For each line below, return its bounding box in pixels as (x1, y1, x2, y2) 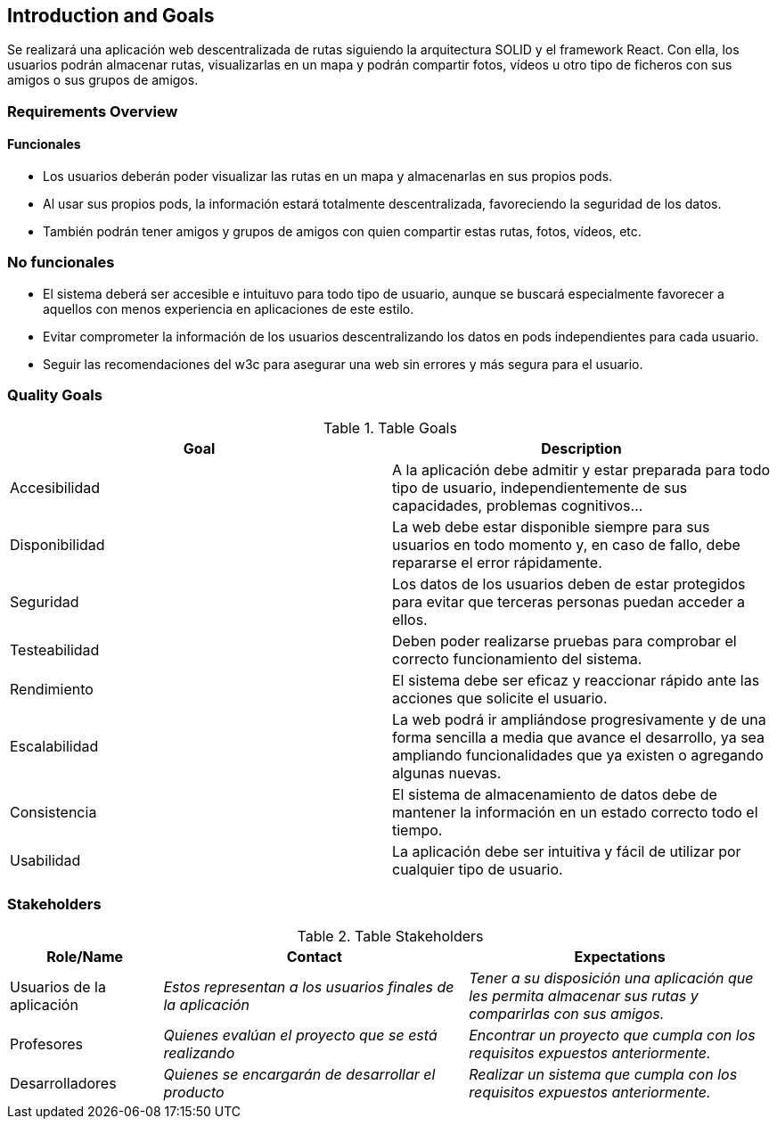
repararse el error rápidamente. (392, 553, 602, 571)
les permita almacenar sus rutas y (469, 987, 699, 1006)
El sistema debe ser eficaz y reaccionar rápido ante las (392, 670, 760, 689)
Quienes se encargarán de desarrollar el (163, 1065, 436, 1084)
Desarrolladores (10, 1074, 117, 1093)
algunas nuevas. (392, 763, 502, 782)
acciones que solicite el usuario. (392, 688, 608, 707)
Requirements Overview (7, 102, 178, 120)
